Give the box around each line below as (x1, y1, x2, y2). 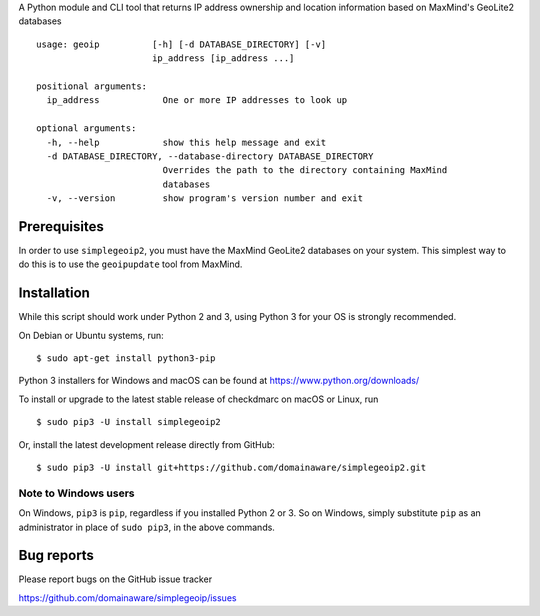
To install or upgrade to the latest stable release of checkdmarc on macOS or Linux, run (18, 393, 379, 405)
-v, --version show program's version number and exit (46, 193, 364, 204)
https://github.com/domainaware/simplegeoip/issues (18, 591, 237, 604)
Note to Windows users (18, 486, 135, 500)
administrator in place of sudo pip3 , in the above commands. (18, 521, 275, 533)
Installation (18, 285, 90, 302)
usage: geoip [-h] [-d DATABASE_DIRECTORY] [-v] (36, 38, 327, 50)
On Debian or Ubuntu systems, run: (18, 329, 164, 341)
